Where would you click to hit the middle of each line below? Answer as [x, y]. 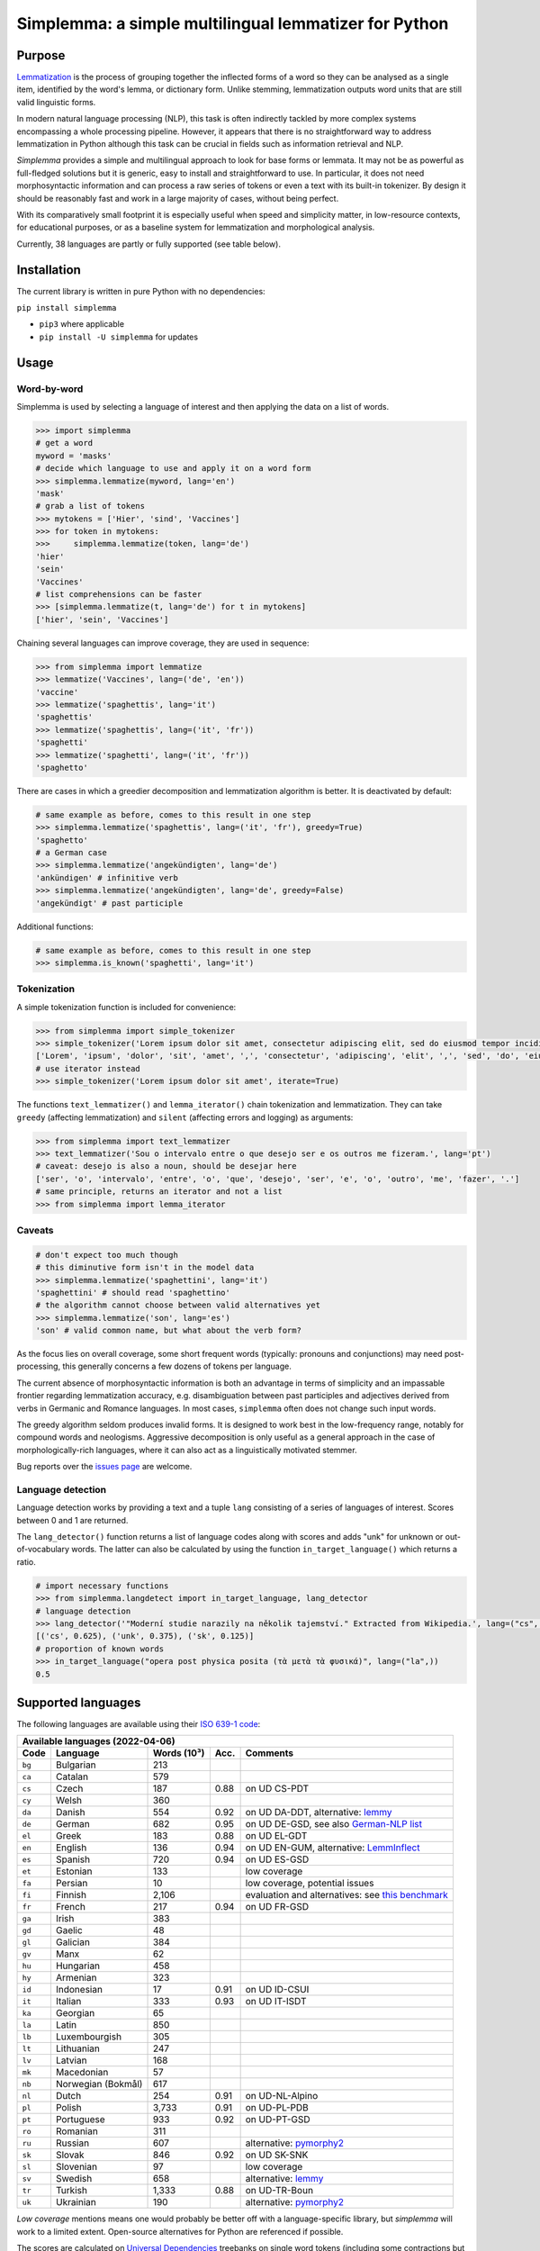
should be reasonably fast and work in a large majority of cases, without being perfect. [178, 198]
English [71, 1848]
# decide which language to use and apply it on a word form [173, 469]
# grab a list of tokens [90, 506]
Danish [70, 1813]
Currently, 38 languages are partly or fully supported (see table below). [148, 244]
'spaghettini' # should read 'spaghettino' [133, 1293]
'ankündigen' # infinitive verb [107, 877]
